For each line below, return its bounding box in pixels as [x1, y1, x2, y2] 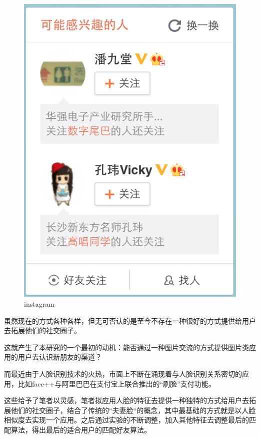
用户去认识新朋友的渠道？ [17, 352, 102, 362]
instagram [24, 298, 54, 309]
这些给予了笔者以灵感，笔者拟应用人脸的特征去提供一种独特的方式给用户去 [4, 395, 249, 406]
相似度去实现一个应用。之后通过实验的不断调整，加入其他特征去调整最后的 [4, 415, 249, 425]
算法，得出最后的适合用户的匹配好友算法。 [10, 424, 151, 435]
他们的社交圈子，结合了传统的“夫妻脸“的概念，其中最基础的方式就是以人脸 [10, 405, 256, 415]
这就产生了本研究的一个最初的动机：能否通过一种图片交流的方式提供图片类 [4, 342, 249, 352]
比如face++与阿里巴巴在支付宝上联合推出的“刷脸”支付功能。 [17, 378, 215, 389]
